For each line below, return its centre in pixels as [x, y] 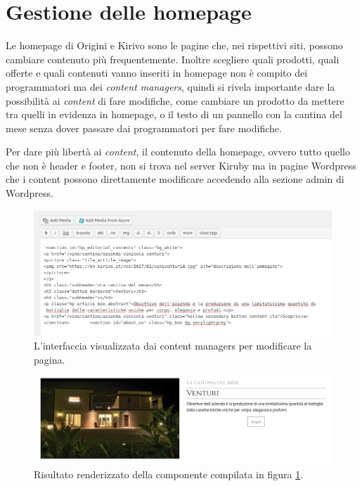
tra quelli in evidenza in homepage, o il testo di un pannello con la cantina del [174, 114]
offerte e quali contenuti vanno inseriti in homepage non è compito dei [157, 73]
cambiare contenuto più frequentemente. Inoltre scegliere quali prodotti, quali [173, 59]
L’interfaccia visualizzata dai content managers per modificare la [173, 346]
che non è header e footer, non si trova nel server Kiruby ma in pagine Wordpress [181, 165]
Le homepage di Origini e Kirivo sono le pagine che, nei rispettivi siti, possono [174, 45]
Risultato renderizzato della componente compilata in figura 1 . [169, 474]
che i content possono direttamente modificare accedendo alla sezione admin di [175, 179]
